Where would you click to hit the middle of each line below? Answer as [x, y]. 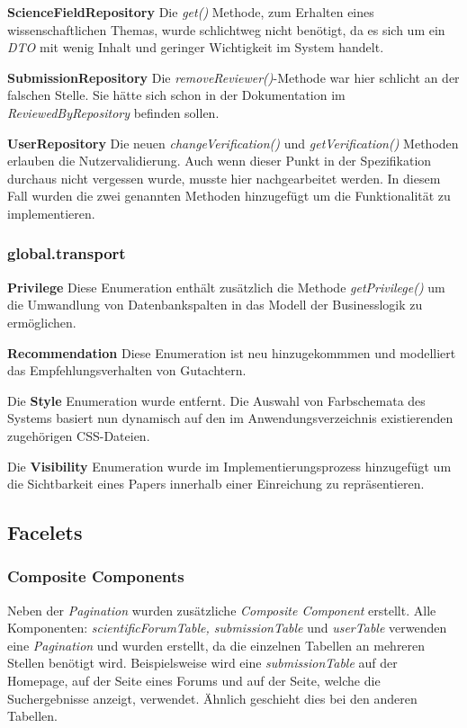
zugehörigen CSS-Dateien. [79, 435]
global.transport [67, 253]
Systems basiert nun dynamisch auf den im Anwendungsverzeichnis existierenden [230, 418]
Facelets [45, 532]
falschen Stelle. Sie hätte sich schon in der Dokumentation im [176, 95]
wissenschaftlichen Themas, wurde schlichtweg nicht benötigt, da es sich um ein [226, 29]
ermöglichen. [42, 322]
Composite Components [96, 576]
